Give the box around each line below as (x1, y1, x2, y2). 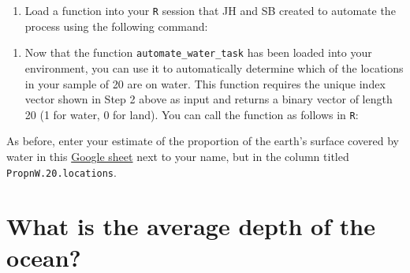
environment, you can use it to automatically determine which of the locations (24, 59, 404, 76)
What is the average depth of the (6, 210, 375, 242)
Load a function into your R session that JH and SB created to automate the (24, 2, 396, 18)
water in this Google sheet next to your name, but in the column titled (6, 148, 349, 164)
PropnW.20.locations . (6, 163, 117, 180)
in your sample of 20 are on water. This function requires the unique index (24, 75, 386, 92)
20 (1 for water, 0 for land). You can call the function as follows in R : (24, 106, 359, 122)
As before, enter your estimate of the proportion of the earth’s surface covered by (6, 133, 399, 149)
